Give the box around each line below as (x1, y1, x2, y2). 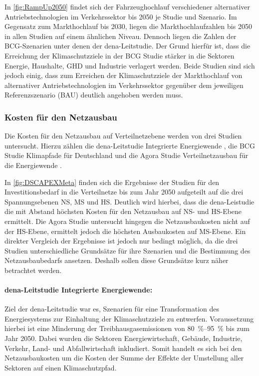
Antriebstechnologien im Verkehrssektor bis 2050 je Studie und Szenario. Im (4, 11, 237, 21)
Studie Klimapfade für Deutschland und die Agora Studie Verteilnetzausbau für (4, 150, 249, 160)
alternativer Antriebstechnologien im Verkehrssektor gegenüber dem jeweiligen (4, 79, 244, 90)
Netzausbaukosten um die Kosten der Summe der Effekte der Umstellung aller (4, 352, 244, 363)
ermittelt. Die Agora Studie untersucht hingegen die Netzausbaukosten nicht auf (4, 215, 250, 226)
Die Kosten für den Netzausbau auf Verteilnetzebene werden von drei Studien (4, 130, 242, 141)
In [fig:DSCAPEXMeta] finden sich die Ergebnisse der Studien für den (4, 176, 220, 187)
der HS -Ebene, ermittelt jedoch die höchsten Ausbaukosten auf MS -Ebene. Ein (4, 225, 246, 236)
